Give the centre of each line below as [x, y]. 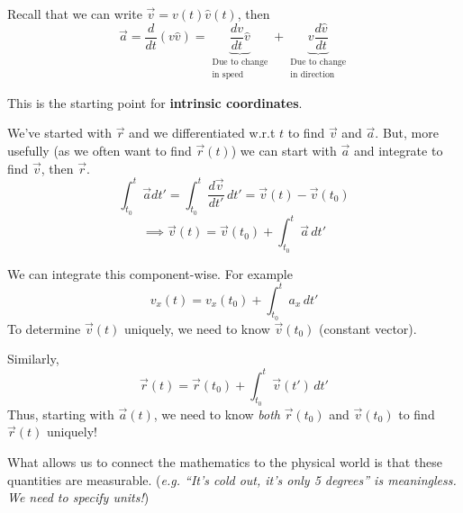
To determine [44, 328]
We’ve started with [60, 133]
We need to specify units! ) [78, 497]
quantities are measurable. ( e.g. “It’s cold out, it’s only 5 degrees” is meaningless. [232, 479]
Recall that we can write [75, 13]
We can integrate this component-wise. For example [150, 273]
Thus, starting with [61, 414]
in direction [313, 75]
